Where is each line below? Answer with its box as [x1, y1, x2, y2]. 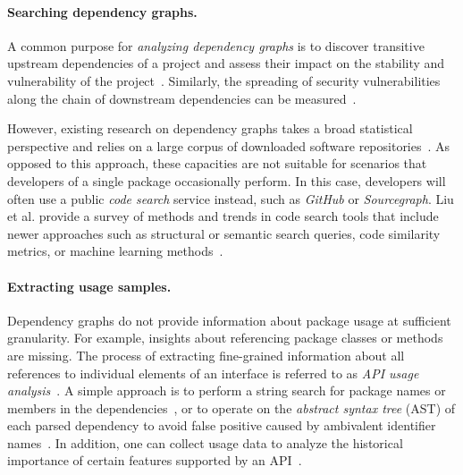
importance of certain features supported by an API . [7, 451, 302, 470]
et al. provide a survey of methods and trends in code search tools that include [7, 207, 439, 225]
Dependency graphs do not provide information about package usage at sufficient [7, 310, 451, 329]
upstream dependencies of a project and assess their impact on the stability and [7, 54, 445, 72]
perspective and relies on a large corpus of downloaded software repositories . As [7, 136, 450, 155]
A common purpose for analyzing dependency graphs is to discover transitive [7, 36, 425, 55]
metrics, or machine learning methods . [7, 242, 223, 260]
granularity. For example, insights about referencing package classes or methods [7, 328, 443, 347]
